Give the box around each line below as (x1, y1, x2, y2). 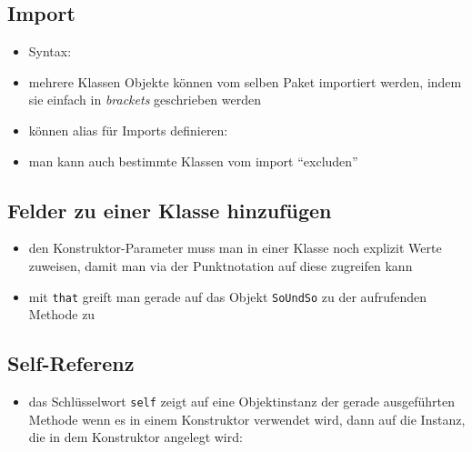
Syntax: (28, 42, 72, 61)
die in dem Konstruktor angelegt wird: (28, 427, 243, 447)
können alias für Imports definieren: (28, 120, 228, 139)
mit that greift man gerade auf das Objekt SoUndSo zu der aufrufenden (28, 286, 427, 306)
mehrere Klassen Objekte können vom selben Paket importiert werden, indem (28, 72, 462, 91)
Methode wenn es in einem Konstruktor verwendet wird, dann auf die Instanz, (28, 409, 466, 428)
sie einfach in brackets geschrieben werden (28, 90, 261, 109)
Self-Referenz (7, 349, 135, 377)
